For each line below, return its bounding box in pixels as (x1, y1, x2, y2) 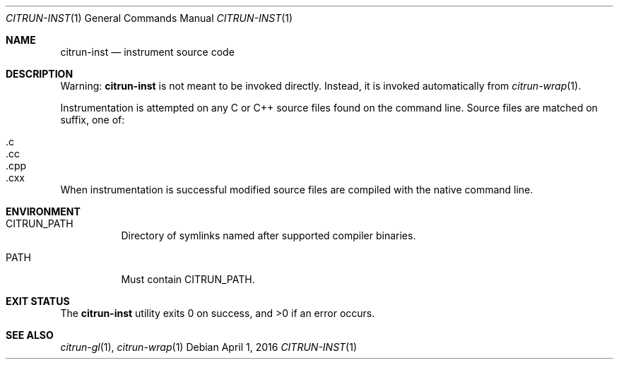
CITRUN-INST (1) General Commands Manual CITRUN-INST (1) (6, 12, 293, 24)
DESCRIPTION (6, 68, 73, 80)
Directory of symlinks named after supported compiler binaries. (121, 229, 416, 241)
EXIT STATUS (6, 295, 70, 307)
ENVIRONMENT (6, 205, 81, 217)
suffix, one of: (60, 114, 125, 126)
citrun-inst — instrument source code (60, 46, 235, 58)
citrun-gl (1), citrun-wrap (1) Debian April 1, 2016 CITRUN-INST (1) (60, 341, 358, 353)
